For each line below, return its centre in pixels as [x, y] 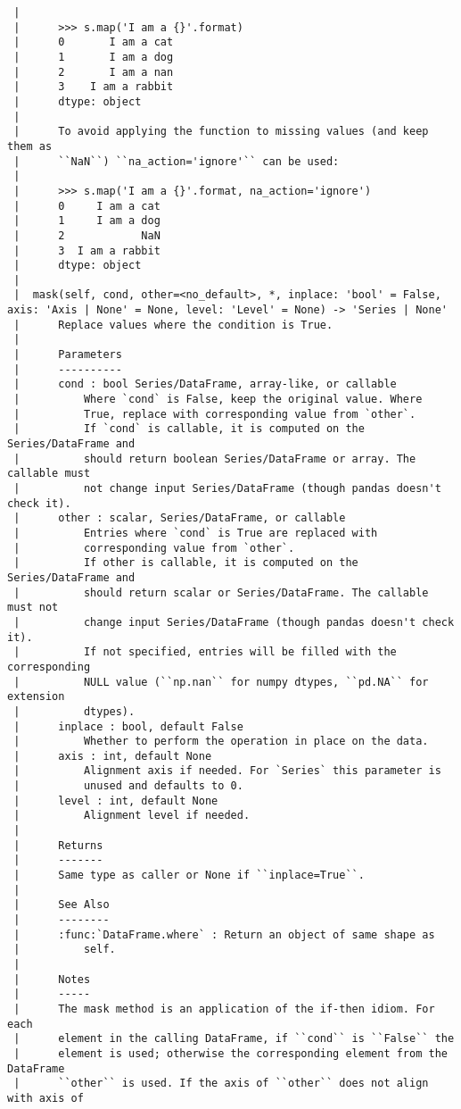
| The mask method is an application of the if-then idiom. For [224, 1009]
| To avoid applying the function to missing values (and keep [221, 132]
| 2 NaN [87, 235]
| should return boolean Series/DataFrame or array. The [215, 459]
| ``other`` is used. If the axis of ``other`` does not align [221, 1084]
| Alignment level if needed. [132, 816]
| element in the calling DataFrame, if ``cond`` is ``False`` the [234, 1039]
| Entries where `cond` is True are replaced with [196, 533]
